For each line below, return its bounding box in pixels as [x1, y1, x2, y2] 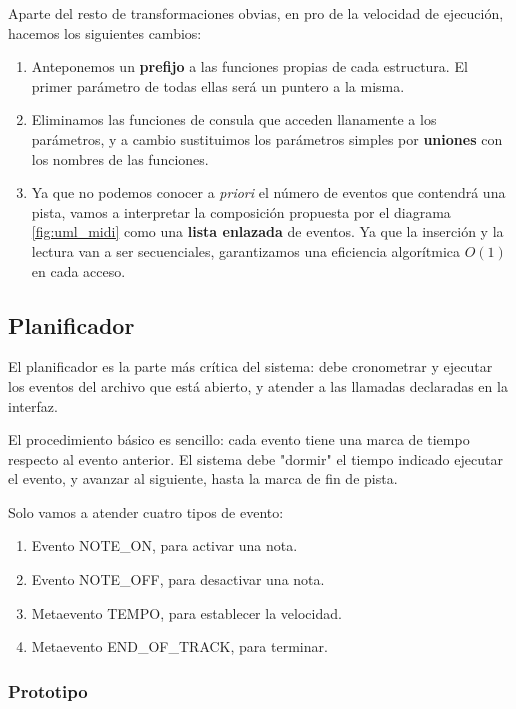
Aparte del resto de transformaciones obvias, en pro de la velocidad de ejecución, [8, 3, 504, 23]
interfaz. [8, 395, 58, 416]
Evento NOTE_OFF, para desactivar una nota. [31, 569, 325, 590]
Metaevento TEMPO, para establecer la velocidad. [31, 602, 342, 623]
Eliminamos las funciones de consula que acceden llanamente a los [31, 109, 437, 130]
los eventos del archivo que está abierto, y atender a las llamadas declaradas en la [8, 375, 508, 396]
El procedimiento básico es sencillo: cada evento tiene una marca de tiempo [8, 429, 470, 450]
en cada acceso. [31, 260, 126, 281]
